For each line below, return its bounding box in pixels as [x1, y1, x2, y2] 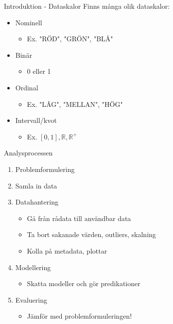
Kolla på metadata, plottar [27, 245, 107, 256]
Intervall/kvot [15, 115, 57, 125]
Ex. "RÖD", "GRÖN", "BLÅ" [27, 34, 113, 44]
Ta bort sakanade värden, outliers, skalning [27, 229, 156, 239]
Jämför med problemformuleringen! [27, 311, 132, 321]
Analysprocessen [4, 148, 53, 158]
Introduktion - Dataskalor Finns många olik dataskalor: [4, 1, 170, 11]
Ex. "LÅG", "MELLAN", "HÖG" [27, 99, 123, 109]
